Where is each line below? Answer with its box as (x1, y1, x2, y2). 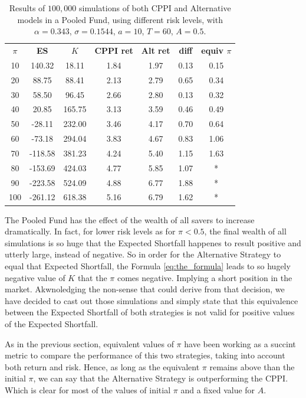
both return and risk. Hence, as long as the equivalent (5, 360, 200, 373)
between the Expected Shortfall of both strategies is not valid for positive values (5, 306, 295, 318)
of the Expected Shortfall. (5, 317, 98, 330)
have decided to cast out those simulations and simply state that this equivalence (5, 294, 298, 306)
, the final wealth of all (204, 225, 287, 237)
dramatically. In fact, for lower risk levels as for (5, 225, 176, 237)
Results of (9, 2, 45, 14)
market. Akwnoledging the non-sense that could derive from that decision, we (5, 283, 285, 295)
